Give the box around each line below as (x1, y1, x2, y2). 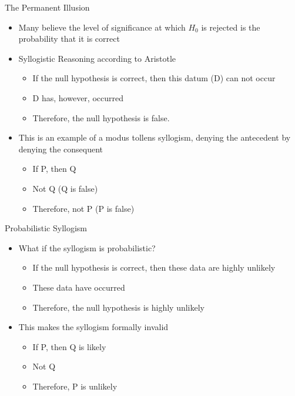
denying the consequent (18, 142, 103, 155)
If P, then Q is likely (32, 340, 106, 352)
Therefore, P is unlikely (32, 380, 118, 392)
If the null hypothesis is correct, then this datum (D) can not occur (32, 72, 276, 84)
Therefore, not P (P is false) (32, 202, 135, 214)
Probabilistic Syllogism (5, 222, 88, 234)
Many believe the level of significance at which (18, 21, 186, 33)
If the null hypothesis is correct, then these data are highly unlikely (32, 261, 276, 274)
